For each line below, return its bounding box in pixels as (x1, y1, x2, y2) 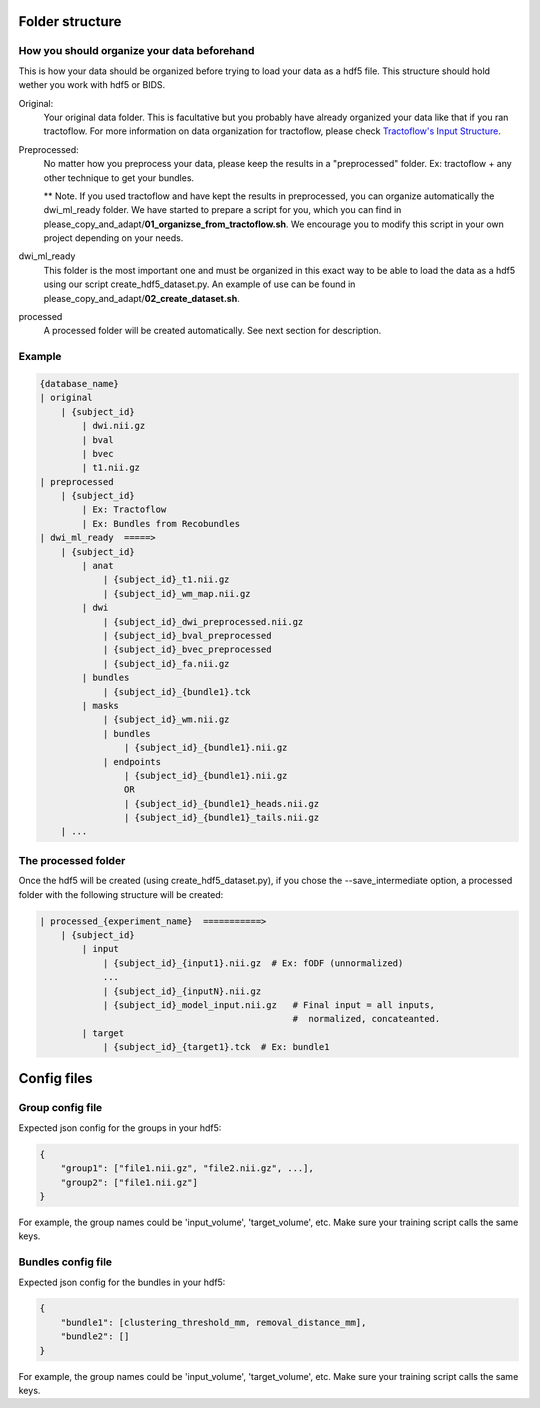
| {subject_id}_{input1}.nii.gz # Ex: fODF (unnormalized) (102, 957, 404, 969)
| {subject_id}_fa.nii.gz (102, 658, 230, 669)
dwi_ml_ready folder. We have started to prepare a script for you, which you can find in (43, 204, 402, 216)
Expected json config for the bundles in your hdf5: (18, 1276, 226, 1288)
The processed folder (18, 853, 126, 867)
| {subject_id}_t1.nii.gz (102, 574, 230, 585)
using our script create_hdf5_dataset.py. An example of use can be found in (43, 278, 356, 290)
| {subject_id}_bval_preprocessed (102, 630, 272, 641)
